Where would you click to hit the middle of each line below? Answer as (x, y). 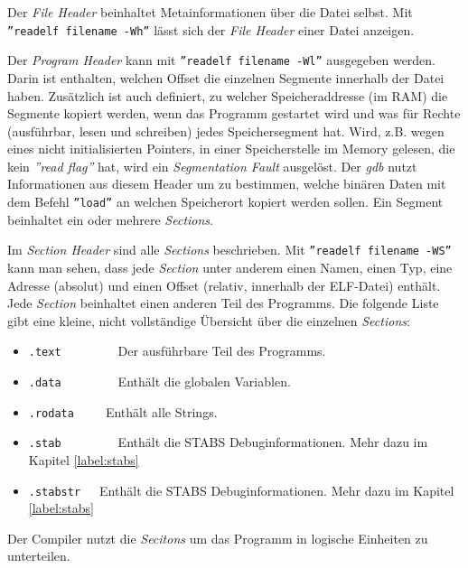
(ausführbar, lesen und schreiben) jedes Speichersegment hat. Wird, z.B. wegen (226, 130)
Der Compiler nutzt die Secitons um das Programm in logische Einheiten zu (218, 538)
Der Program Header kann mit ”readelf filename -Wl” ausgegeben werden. (222, 60)
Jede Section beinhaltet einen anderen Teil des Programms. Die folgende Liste (223, 303)
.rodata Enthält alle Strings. (123, 411)
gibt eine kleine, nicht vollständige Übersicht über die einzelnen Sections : (209, 320)
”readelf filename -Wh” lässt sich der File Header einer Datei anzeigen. (211, 29)
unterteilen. (39, 556)
